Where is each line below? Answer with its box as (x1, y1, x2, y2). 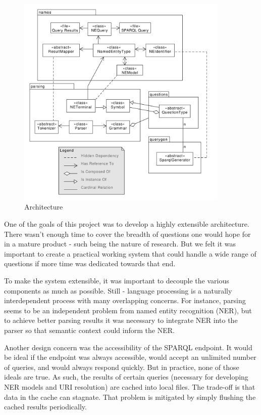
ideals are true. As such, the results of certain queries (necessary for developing (4, 371, 248, 382)
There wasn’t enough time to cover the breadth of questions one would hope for (4, 228, 251, 239)
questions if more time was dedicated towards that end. (4, 258, 176, 269)
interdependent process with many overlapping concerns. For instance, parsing (4, 295, 246, 306)
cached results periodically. (4, 401, 87, 412)
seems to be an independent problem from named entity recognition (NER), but (4, 305, 252, 315)
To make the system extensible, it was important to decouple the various (4, 275, 229, 286)
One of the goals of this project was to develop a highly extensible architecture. (4, 219, 249, 229)
